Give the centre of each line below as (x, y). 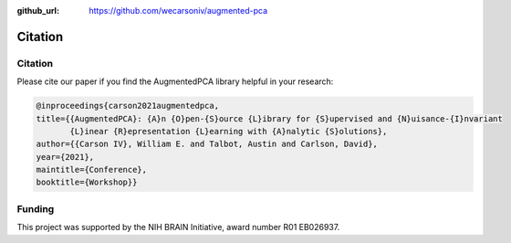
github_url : (38, 11)
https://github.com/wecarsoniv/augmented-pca (178, 11)
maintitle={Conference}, (92, 170)
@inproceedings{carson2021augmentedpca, (127, 106)
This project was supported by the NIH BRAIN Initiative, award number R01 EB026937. (178, 227)
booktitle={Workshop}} (87, 182)
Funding (36, 208)
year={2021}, (65, 157)
